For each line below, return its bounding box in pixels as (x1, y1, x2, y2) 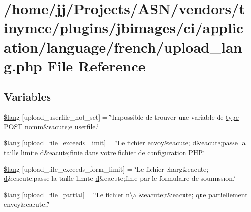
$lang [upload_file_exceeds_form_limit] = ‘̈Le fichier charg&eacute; (4, 163, 209, 174)
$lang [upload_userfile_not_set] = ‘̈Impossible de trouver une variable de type (4, 112, 239, 122)
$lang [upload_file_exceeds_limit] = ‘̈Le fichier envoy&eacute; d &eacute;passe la (4, 138, 246, 148)
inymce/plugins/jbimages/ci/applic (4, 18, 244, 37)
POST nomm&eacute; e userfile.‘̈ (4, 121, 99, 131)
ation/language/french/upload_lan (4, 36, 242, 56)
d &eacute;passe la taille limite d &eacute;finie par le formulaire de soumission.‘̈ (4, 173, 235, 183)
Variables (4, 89, 51, 104)
